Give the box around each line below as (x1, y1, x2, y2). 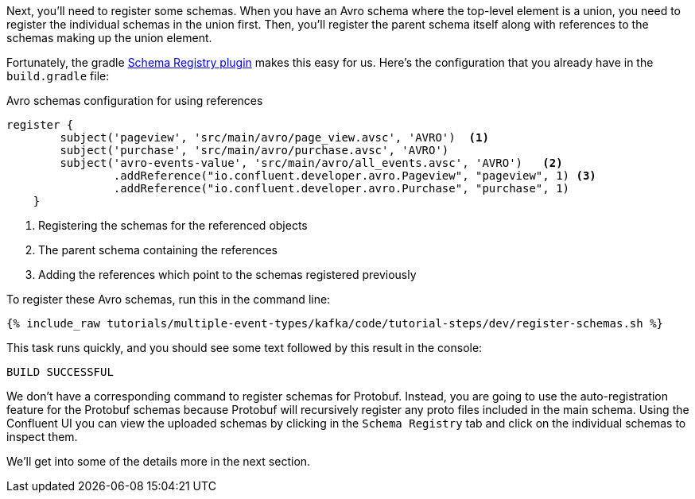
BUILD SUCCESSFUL (6, 366, 114, 378)
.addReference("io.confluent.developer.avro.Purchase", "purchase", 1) (113, 182, 570, 195)
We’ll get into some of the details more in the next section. (6, 455, 311, 468)
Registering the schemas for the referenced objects (38, 219, 308, 232)
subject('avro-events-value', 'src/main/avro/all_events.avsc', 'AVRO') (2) (60, 157, 563, 169)
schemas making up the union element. (6, 31, 212, 44)
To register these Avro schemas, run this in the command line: (6, 292, 331, 306)
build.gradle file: (6, 69, 110, 83)
